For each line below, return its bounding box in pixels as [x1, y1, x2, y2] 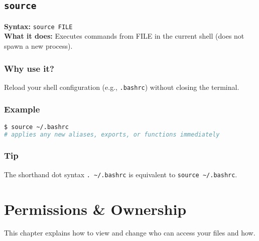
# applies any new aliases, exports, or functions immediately [4, 131, 220, 138]
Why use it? [4, 62, 54, 74]
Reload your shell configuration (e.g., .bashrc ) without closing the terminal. [4, 81, 239, 92]
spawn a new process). [4, 41, 73, 51]
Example [4, 103, 40, 115]
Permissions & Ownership [4, 198, 187, 219]
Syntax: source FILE [4, 21, 73, 31]
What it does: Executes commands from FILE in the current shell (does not [4, 31, 244, 41]
